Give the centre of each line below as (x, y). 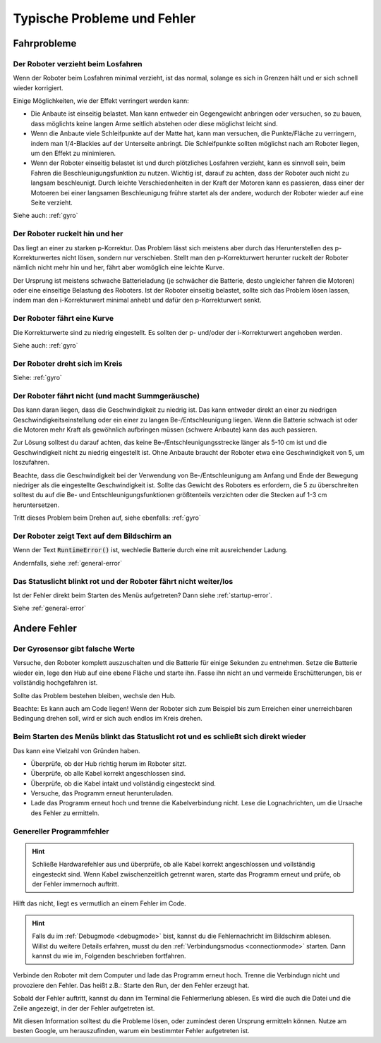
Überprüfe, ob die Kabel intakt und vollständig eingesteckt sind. (123, 783)
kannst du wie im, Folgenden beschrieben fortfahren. (109, 956)
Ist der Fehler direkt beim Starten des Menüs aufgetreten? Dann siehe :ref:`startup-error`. (143, 595)
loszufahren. (31, 463)
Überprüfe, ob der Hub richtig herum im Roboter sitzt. (109, 763)
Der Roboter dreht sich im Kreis (68, 363)
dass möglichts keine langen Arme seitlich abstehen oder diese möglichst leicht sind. (154, 123)
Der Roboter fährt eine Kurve (64, 319)
